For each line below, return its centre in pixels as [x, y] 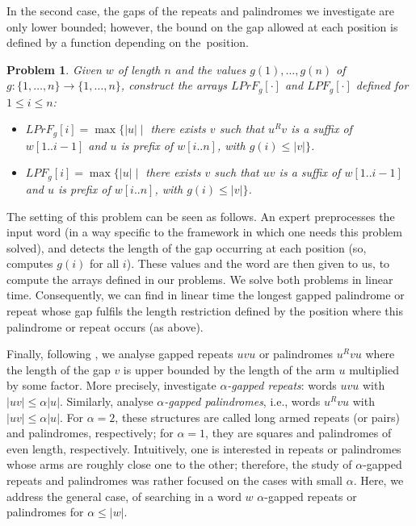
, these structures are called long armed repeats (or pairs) [257, 417]
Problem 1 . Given [54, 69]
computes [30, 263]
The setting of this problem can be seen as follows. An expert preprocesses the [201, 216]
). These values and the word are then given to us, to [258, 263]
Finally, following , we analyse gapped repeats [120, 354]
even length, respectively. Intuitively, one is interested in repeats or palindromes [204, 448]
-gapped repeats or [311, 496]
